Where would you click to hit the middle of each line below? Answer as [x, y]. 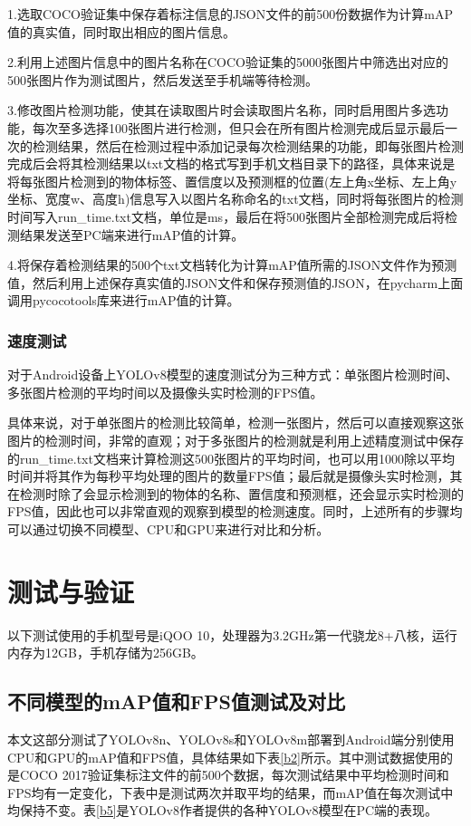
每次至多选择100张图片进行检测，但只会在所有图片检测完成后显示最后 [238, 127]
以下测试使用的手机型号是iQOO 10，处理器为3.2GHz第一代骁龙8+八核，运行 [232, 634]
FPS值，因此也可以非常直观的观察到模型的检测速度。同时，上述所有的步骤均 [235, 511]
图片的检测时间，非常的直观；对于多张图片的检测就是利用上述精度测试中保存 [235, 440]
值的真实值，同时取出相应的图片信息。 [121, 31]
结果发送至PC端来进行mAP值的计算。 [132, 234]
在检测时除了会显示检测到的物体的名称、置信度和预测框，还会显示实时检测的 [235, 493]
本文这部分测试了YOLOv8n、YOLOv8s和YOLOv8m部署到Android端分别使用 [231, 739]
